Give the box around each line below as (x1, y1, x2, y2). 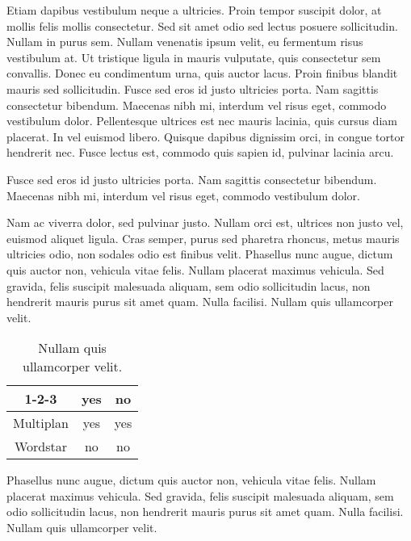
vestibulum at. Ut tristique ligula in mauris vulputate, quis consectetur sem (6, 48, 381, 65)
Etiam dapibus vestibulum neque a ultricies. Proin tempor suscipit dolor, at (6, 2, 382, 18)
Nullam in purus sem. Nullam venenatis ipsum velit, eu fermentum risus (6, 33, 363, 50)
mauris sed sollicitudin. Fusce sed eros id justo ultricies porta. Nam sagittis (6, 80, 379, 97)
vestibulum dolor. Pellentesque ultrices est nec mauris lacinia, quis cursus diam (6, 112, 397, 129)
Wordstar (14, 437, 68, 456)
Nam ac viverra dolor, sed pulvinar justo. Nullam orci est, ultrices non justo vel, (6, 214, 404, 231)
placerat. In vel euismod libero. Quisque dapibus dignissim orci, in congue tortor (6, 128, 405, 145)
